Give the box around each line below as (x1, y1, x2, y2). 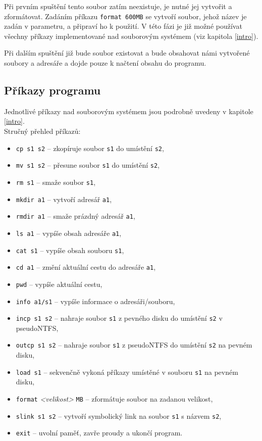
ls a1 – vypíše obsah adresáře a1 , (16, 227, 122, 238)
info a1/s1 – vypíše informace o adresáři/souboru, (16, 296, 175, 306)
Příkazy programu (4, 82, 101, 98)
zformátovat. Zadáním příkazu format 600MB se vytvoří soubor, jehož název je (4, 11, 247, 21)
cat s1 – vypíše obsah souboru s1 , (16, 244, 124, 255)
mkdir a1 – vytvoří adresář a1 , (16, 193, 112, 204)
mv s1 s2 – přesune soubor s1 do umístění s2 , (16, 160, 160, 170)
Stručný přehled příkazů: (4, 126, 81, 136)
